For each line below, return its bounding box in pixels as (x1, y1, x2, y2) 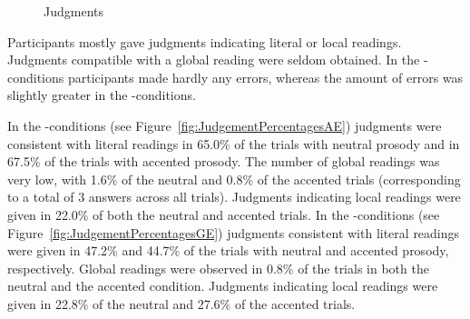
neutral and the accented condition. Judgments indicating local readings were (7, 276, 438, 295)
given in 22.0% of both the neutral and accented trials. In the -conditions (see (7, 204, 440, 224)
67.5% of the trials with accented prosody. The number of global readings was (7, 152, 440, 171)
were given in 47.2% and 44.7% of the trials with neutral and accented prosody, (7, 241, 449, 260)
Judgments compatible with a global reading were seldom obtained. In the (7, 50, 420, 69)
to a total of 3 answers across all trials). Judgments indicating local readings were (7, 187, 461, 206)
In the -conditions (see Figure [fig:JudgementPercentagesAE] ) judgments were (7, 115, 442, 135)
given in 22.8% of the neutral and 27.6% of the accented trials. (7, 294, 356, 313)
